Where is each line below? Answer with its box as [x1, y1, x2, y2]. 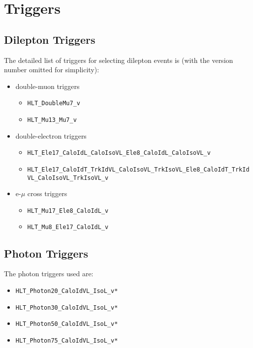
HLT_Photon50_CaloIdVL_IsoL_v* [15, 320, 118, 328]
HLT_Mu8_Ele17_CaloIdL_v [27, 224, 109, 231]
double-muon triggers [15, 81, 80, 91]
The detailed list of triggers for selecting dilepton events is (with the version [4, 55, 233, 65]
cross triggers [27, 188, 67, 199]
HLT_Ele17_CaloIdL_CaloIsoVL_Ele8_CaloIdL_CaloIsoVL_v [27, 149, 211, 157]
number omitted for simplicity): [4, 64, 99, 75]
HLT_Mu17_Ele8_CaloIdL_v [27, 207, 109, 214]
